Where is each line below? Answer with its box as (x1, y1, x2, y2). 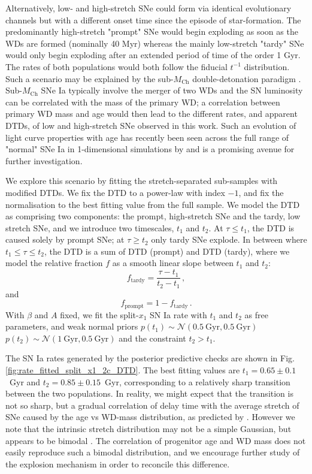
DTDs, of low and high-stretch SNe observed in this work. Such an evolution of (5, 119, 296, 131)
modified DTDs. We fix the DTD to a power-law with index (5, 186, 225, 198)
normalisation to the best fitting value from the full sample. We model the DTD (5, 198, 300, 210)
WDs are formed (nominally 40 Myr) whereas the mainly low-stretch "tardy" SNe (5, 37, 304, 49)
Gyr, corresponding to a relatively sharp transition (105, 375, 290, 388)
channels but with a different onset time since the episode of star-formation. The (5, 13, 301, 26)
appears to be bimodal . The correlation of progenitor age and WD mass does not (5, 434, 306, 446)
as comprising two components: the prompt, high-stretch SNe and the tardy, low (5, 210, 301, 222)
